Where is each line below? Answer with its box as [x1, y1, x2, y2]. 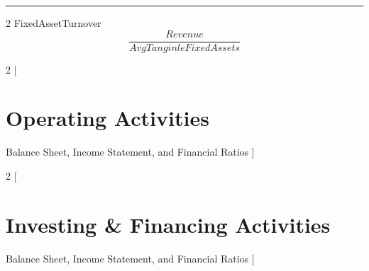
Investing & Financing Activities [6, 209, 331, 238]
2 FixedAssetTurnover [6, 16, 101, 30]
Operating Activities [6, 103, 209, 132]
